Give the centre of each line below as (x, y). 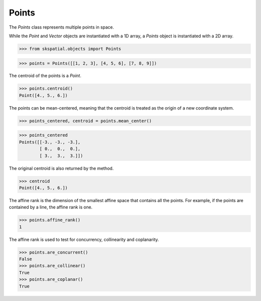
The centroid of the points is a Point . (45, 76)
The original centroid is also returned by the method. (61, 168)
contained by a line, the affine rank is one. (51, 207)
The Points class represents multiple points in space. (62, 27)
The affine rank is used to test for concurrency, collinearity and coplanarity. (84, 239)
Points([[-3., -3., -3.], (50, 142)
